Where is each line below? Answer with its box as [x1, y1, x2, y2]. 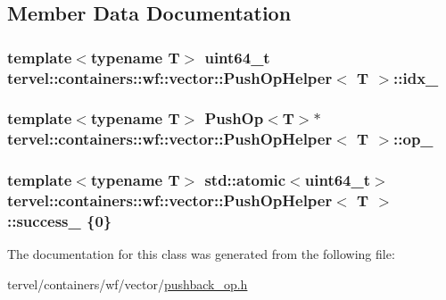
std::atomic [204, 169, 286, 191]
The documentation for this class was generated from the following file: [7, 245, 395, 263]
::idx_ [393, 66, 439, 88]
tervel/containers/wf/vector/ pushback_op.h [7, 274, 248, 293]
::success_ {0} [7, 210, 112, 232]
